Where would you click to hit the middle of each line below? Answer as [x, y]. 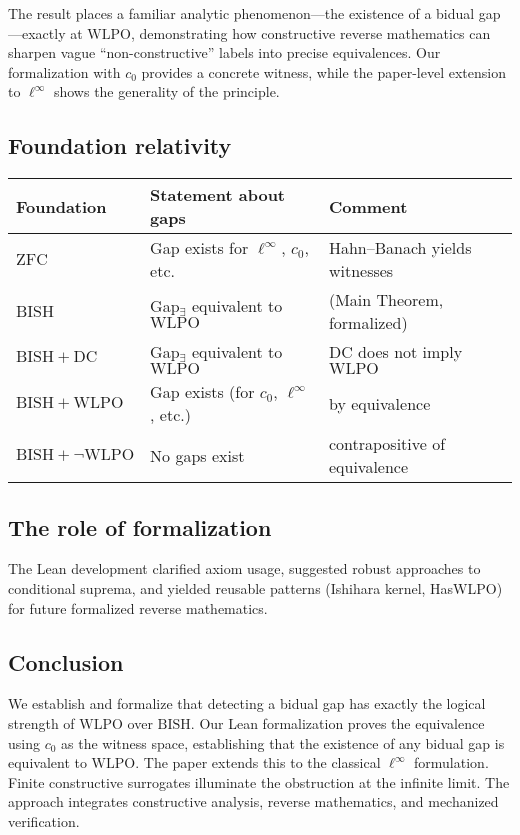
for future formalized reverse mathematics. [138, 607]
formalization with [64, 71]
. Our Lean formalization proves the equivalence [337, 722]
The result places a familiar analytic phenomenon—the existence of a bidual [241, 13]
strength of [41, 722]
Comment [368, 206]
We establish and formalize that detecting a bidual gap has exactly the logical [247, 703]
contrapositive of [387, 444]
